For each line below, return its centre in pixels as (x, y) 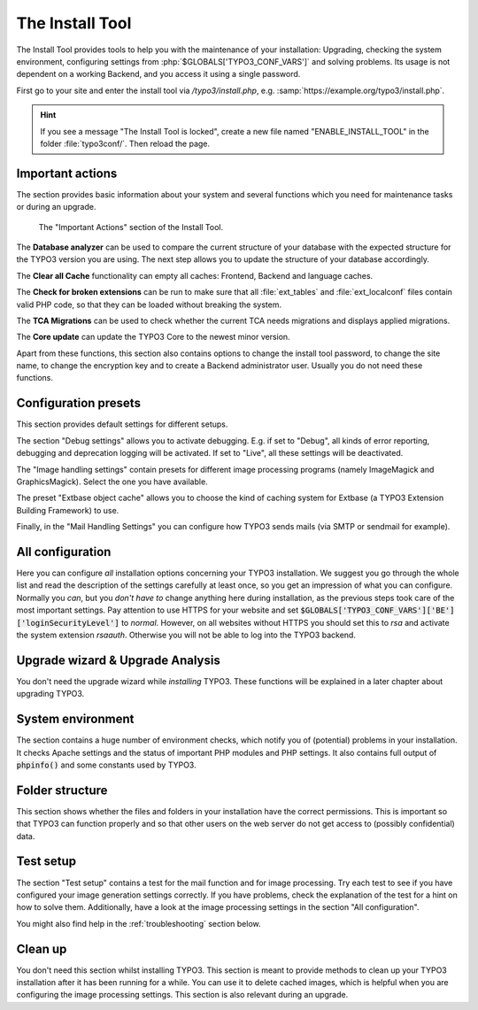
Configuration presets (79, 403)
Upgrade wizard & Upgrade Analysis (118, 660)
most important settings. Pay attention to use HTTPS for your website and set (158, 610)
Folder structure (62, 790)
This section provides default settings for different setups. (122, 424)
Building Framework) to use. (68, 510)
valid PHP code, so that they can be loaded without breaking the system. (149, 305)
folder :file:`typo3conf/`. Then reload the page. (125, 143)
